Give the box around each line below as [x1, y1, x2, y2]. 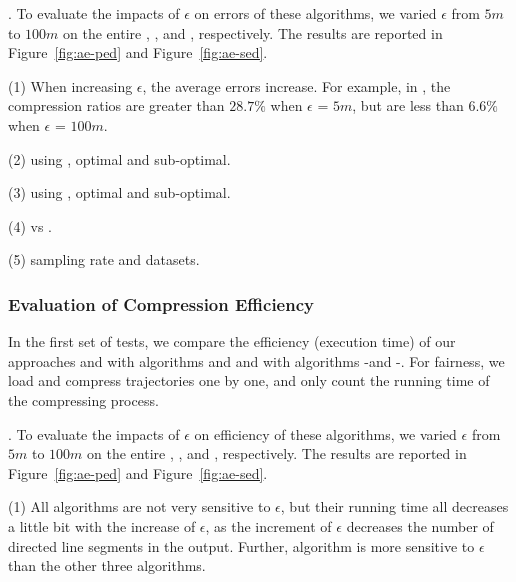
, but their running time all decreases [280, 496, 509, 517]
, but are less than [352, 95, 464, 116]
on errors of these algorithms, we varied [194, 3, 437, 23]
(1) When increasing [8, 75, 133, 96]
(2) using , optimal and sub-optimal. [8, 148, 231, 169]
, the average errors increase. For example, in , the [142, 75, 451, 96]
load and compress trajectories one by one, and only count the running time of [8, 370, 490, 391]
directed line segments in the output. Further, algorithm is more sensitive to [8, 535, 475, 556]
